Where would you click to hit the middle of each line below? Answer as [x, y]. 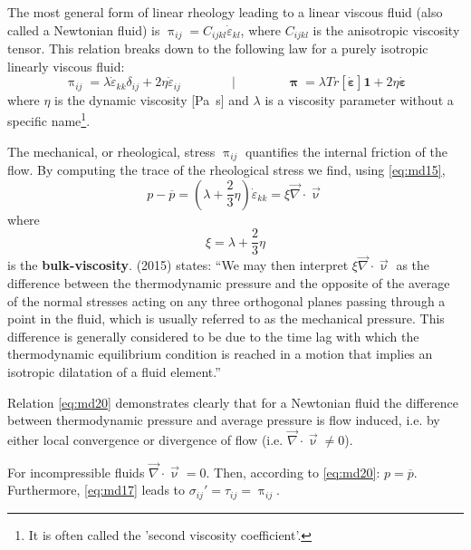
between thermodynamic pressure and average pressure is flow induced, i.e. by [224, 420]
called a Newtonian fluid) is [84, 29]
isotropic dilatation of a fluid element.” [114, 372]
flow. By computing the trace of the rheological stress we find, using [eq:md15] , [226, 169]
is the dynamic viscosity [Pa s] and [152, 99]
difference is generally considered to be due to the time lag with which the [213, 336]
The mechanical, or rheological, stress [111, 151]
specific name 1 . [49, 119]
